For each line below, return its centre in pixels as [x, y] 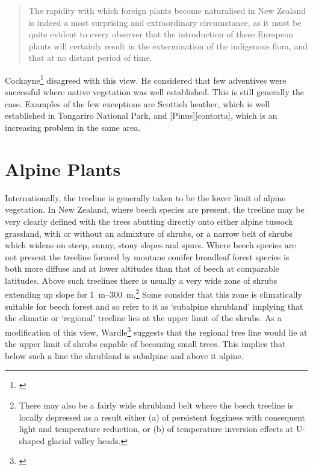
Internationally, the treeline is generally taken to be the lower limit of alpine [145, 197]
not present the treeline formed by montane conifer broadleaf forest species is [147, 256]
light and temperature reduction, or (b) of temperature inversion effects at [156, 429]
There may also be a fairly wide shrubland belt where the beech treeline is [156, 405]
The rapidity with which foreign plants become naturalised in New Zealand [167, 10]
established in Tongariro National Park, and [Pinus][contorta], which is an [141, 115]
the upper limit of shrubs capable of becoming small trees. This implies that [145, 344]
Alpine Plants [63, 168]
